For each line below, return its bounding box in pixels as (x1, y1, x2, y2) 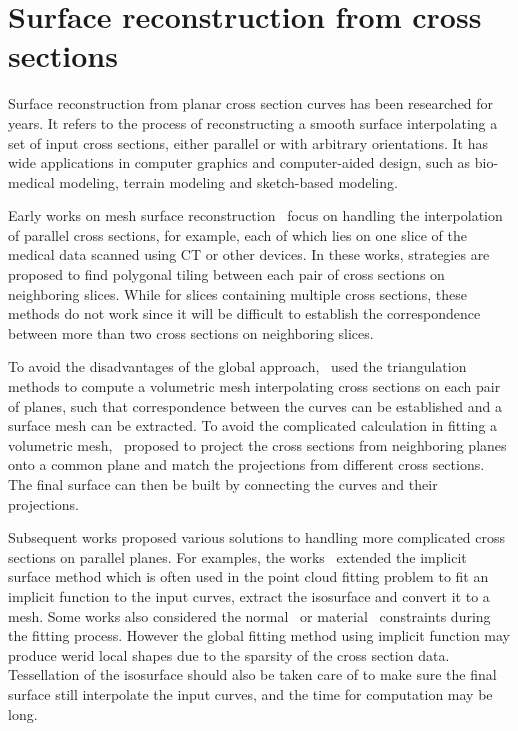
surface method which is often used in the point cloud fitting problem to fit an (8, 566, 489, 587)
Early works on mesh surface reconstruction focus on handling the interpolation (8, 205, 503, 226)
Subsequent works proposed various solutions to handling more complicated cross (8, 527, 506, 548)
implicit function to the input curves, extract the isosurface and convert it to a (8, 585, 490, 606)
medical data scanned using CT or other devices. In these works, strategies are (8, 244, 490, 265)
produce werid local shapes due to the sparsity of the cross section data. (8, 644, 450, 665)
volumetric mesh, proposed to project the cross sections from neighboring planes (8, 434, 507, 455)
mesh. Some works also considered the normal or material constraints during (8, 605, 491, 626)
